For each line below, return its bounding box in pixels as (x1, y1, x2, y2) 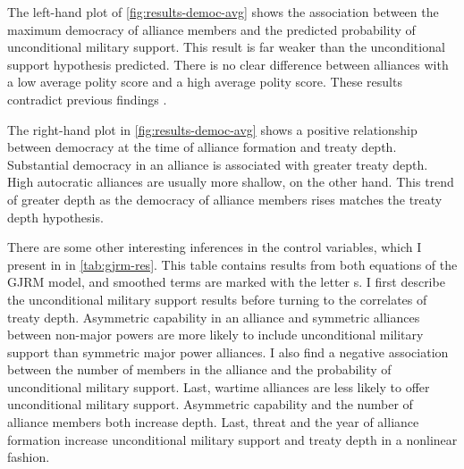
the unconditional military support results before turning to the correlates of (7, 289, 427, 308)
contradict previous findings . (7, 89, 167, 108)
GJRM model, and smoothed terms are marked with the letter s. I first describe (7, 272, 445, 291)
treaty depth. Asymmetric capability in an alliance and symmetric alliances (7, 307, 420, 326)
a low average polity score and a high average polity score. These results (7, 72, 402, 91)
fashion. (7, 448, 50, 466)
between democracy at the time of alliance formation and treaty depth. (7, 138, 397, 156)
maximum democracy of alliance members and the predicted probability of (7, 20, 416, 38)
